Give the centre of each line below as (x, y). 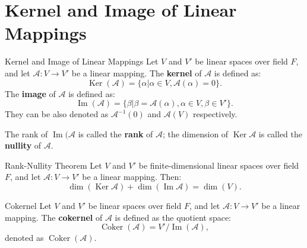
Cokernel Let (28, 206)
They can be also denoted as (57, 114)
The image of (30, 93)
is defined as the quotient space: (173, 217)
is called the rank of (115, 133)
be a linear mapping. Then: (132, 177)
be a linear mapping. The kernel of (137, 73)
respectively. (215, 114)
